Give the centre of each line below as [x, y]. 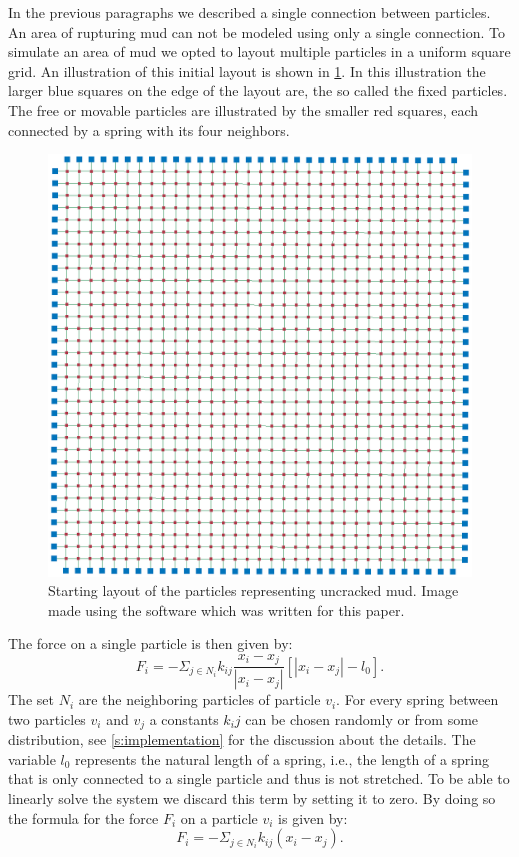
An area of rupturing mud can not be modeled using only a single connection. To [256, 31]
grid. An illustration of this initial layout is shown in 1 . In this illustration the [247, 70]
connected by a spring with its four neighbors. [149, 129]
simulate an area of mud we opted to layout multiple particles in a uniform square [259, 51]
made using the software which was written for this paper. [226, 609]
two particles [47, 718]
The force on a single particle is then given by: [150, 643]
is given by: [313, 817]
